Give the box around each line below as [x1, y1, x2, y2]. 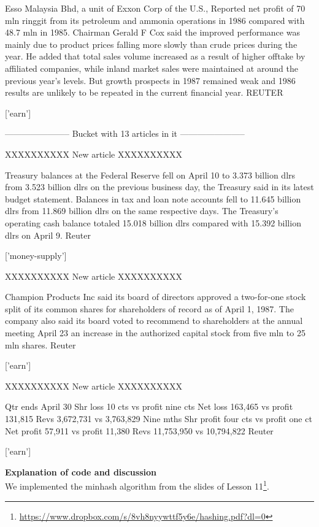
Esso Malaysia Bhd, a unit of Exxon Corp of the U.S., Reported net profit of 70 [5, 2, 306, 14]
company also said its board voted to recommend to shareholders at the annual [5, 314, 303, 327]
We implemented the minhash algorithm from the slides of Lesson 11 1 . [5, 478, 269, 493]
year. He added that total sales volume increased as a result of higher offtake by [5, 50, 306, 63]
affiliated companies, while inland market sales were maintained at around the [5, 61, 298, 74]
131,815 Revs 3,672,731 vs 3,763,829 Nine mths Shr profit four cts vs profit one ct [5, 412, 312, 425]
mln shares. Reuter [5, 338, 76, 351]
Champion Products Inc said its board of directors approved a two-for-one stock [5, 290, 306, 303]
